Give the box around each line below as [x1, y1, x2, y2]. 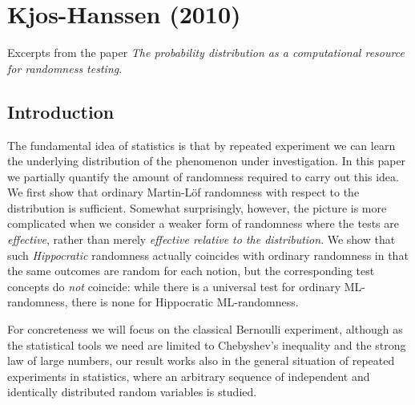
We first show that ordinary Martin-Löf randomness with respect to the [7, 184, 360, 200]
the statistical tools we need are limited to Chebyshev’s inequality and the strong [7, 336, 406, 353]
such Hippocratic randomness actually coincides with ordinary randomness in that [7, 246, 409, 263]
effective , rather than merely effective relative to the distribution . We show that [7, 231, 396, 248]
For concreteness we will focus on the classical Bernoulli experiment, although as [7, 321, 403, 338]
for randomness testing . [7, 59, 123, 76]
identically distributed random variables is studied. [7, 383, 257, 400]
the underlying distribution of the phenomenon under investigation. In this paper [7, 152, 406, 169]
